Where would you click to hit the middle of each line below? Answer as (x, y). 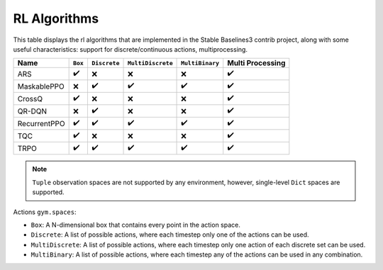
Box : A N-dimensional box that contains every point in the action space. (136, 225)
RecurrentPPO (41, 123)
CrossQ (30, 99)
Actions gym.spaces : (45, 212)
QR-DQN (32, 111)
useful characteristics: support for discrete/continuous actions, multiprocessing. (131, 49)
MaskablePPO (41, 86)
